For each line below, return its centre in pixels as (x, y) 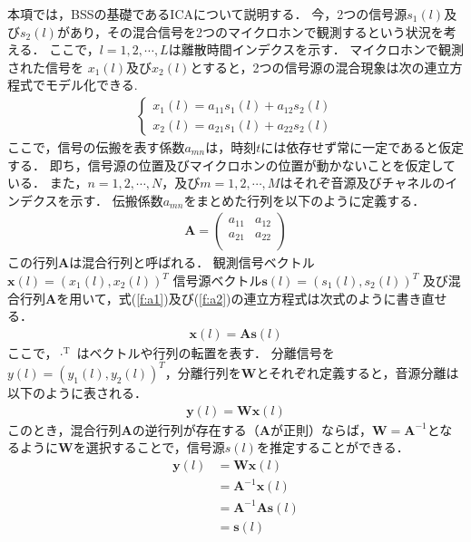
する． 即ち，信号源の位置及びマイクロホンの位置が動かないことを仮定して (231, 165)
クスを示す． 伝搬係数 (98, 200)
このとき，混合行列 (64, 429)
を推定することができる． (333, 447)
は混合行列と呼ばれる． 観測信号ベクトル (192, 262)
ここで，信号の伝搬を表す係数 (96, 147)
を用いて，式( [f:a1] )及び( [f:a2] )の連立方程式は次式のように (226, 298)
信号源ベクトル (217, 280)
